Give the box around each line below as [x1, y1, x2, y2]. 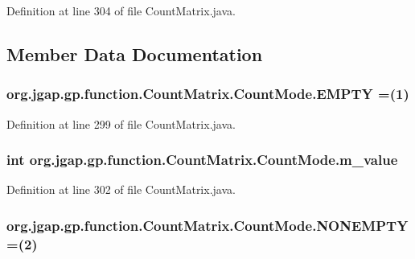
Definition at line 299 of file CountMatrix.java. [6, 115, 236, 132]
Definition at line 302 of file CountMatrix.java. [6, 181, 236, 198]
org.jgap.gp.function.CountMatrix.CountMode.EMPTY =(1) [6, 84, 409, 104]
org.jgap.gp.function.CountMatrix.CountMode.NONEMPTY [6, 215, 409, 235]
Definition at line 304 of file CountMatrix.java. [6, 2, 236, 18]
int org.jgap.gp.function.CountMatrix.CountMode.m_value [6, 150, 398, 170]
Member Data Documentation [6, 41, 263, 66]
